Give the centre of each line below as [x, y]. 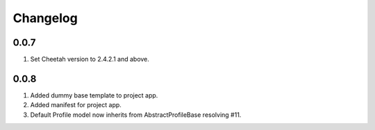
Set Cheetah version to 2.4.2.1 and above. [90, 59]
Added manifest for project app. [76, 105]
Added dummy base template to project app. [94, 95]
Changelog [45, 18]
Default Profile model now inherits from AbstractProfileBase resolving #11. [136, 115]
